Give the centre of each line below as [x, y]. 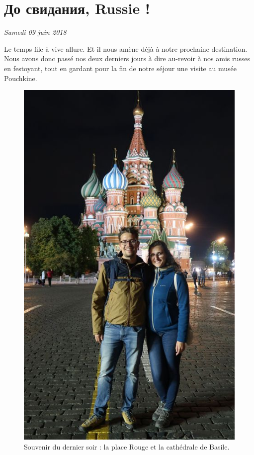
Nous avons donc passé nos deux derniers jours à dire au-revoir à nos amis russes [127, 58]
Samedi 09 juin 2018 [35, 32]
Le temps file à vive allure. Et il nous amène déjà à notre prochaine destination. [126, 48]
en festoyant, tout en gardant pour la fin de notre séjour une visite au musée [120, 68]
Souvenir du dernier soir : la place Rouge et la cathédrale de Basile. [127, 446]
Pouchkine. [21, 78]
